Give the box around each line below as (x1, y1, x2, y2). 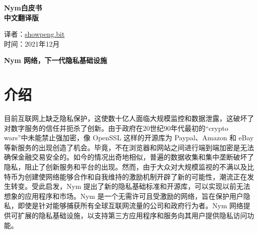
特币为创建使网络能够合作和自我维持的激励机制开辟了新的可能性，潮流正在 (4, 171, 247, 181)
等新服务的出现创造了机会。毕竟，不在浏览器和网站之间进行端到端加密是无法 (4, 142, 254, 152)
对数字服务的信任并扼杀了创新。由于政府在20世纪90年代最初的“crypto (4, 122, 228, 133)
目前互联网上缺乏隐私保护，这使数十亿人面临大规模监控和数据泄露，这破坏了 (4, 113, 254, 123)
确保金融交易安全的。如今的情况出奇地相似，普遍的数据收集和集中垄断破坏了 (4, 152, 254, 162)
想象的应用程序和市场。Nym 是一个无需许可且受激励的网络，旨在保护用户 (4, 190, 244, 201)
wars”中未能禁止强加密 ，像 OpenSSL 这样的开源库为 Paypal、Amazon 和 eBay (4, 132, 254, 143)
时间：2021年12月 (4, 38, 60, 49)
